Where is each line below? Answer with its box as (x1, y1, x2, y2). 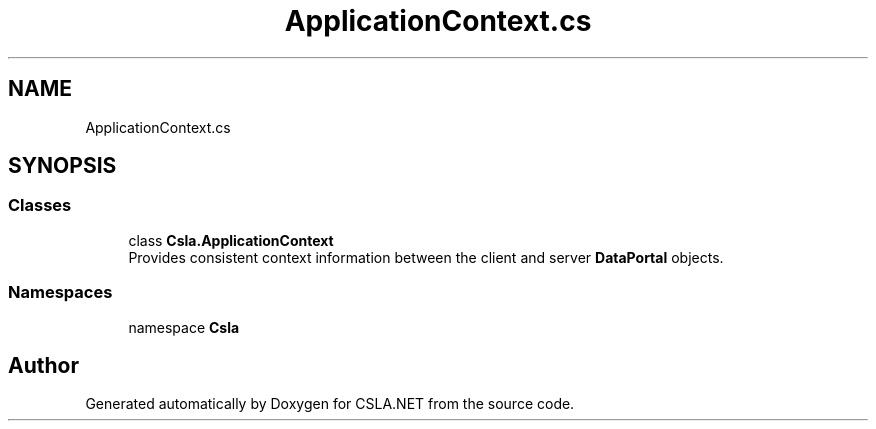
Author (8, 352, 79, 378)
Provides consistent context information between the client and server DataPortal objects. (128, 248, 724, 266)
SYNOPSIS (8, 153, 117, 179)
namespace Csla (128, 318, 240, 336)
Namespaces (8, 282, 113, 303)
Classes (8, 195, 72, 216)
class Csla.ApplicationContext (128, 231, 334, 249)
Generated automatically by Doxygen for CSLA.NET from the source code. (85, 395, 575, 413)
